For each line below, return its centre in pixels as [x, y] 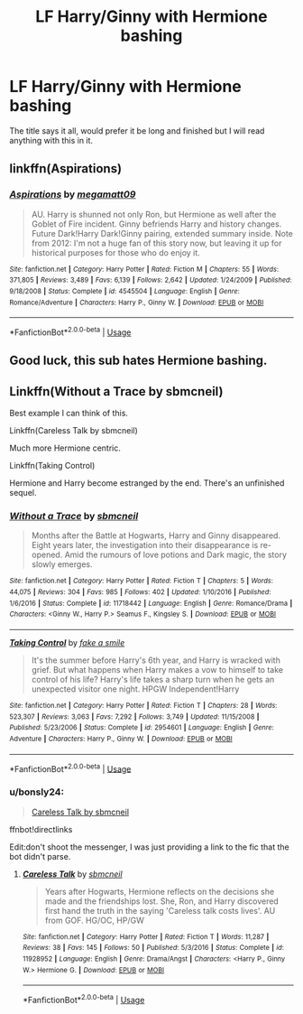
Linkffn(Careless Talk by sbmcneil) [73, 431]
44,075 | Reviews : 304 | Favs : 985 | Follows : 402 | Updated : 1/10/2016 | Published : [140, 592]
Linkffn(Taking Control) [52, 466]
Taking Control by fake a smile [67, 643]
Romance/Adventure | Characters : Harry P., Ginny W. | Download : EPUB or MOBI [137, 302]
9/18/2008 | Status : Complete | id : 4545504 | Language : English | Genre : [125, 291]
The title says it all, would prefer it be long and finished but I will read [137, 130]
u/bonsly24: [37, 792]
